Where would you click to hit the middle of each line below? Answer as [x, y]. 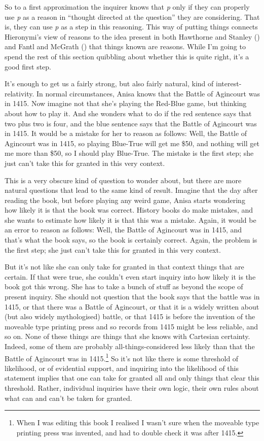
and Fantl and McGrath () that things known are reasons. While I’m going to [125, 46]
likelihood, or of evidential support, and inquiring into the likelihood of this [122, 368]
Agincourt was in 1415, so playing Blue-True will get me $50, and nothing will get [132, 143]
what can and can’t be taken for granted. [68, 398]
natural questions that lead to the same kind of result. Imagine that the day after [131, 190]
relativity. [20, 93]
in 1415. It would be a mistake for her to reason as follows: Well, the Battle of [126, 133]
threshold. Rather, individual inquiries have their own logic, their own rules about [132, 388]
